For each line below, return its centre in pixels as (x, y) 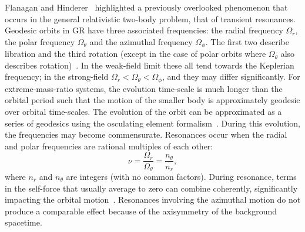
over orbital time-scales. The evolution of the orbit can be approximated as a (143, 112)
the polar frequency (40, 41)
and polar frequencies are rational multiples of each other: (109, 146)
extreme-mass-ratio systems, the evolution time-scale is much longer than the (144, 88)
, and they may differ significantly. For (231, 76)
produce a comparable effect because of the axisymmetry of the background (141, 211)
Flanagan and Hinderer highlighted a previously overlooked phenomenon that (146, 7)
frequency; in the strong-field (57, 76)
